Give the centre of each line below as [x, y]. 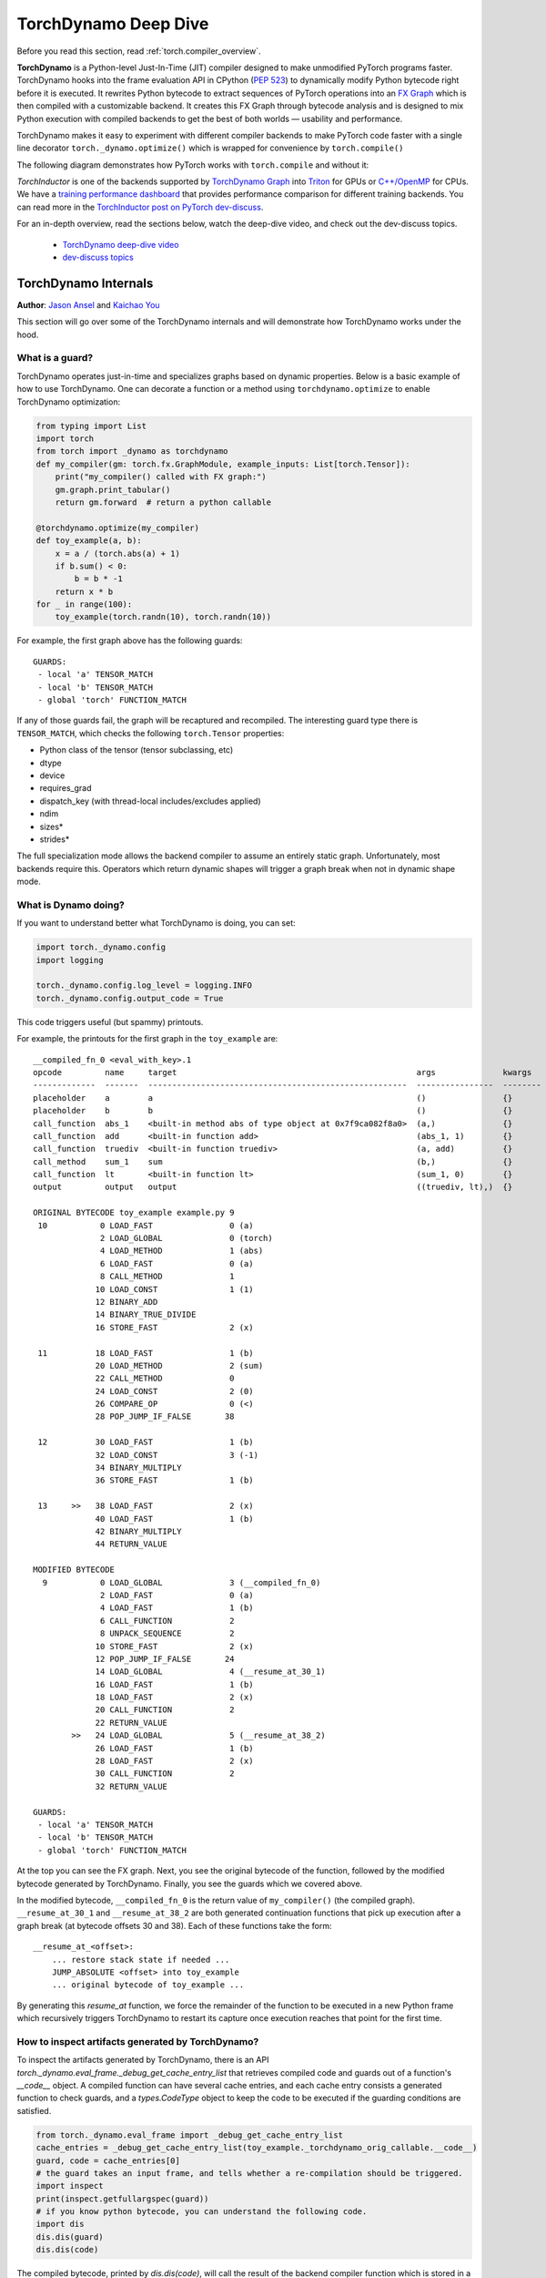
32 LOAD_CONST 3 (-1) [177, 1455]
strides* [55, 839]
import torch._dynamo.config [101, 947]
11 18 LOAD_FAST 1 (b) [146, 1353]
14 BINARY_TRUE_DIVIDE [146, 1315]
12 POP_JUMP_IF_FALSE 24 [165, 1659]
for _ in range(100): [84, 605]
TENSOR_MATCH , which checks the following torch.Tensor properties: [151, 733]
